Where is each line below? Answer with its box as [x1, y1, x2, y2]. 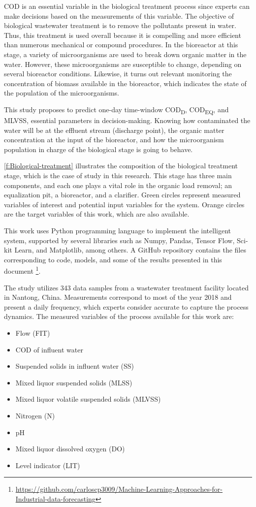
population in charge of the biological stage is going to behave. [4, 144, 193, 154]
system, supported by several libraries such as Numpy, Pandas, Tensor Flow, [4, 235, 235, 245]
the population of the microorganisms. [4, 88, 119, 98]
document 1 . [4, 264, 41, 276]
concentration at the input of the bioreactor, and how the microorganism [4, 134, 224, 145]
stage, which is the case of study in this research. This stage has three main [4, 170, 232, 181]
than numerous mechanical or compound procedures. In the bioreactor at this [4, 39, 238, 50]
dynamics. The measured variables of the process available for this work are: [4, 311, 234, 321]
